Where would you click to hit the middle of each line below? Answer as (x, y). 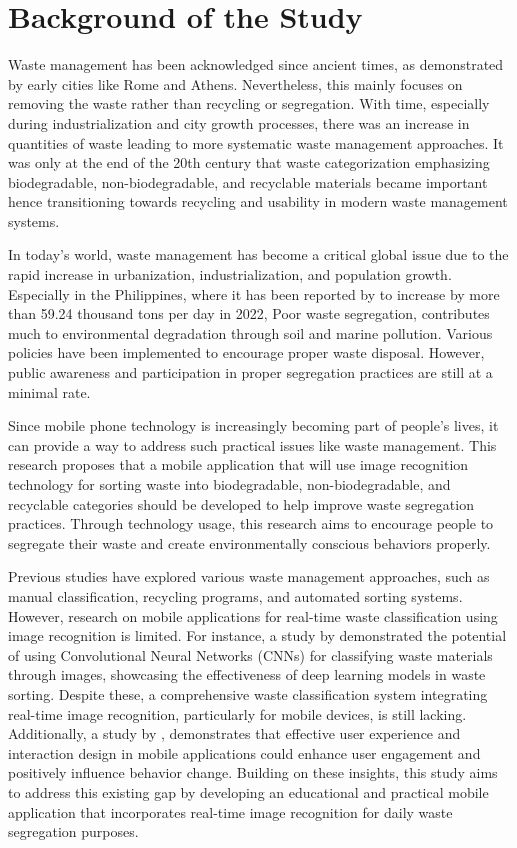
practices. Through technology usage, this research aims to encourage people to (251, 523)
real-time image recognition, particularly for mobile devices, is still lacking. (237, 713)
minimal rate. (49, 391)
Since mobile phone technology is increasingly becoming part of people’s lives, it (253, 425)
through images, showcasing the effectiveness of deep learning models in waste (247, 674)
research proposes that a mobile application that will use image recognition (238, 464)
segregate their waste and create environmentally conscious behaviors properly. (249, 542)
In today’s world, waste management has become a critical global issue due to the (258, 254)
